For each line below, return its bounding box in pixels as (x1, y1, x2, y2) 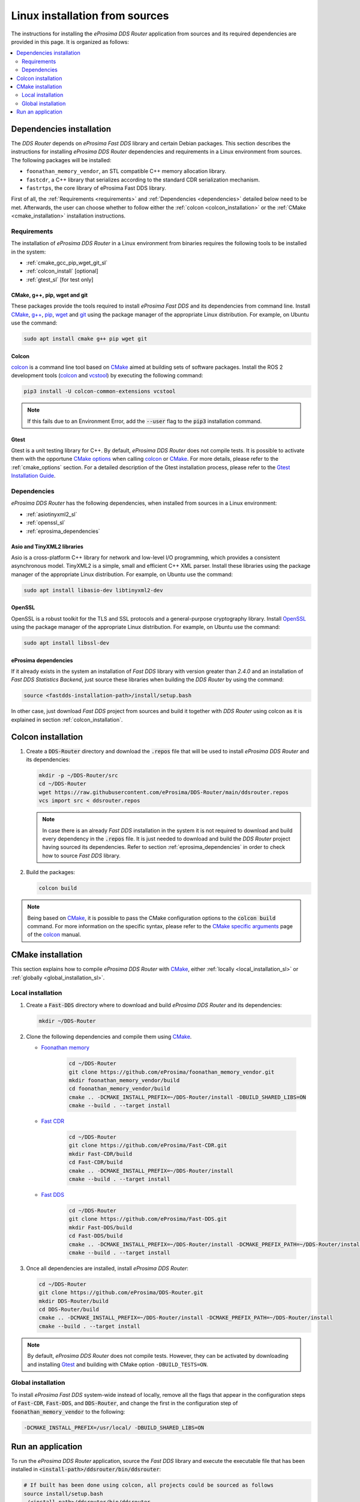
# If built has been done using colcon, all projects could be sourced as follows (23, 1482, 274, 1489)
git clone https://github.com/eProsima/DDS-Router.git (38, 1289, 203, 1296)
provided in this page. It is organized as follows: (11, 38, 129, 45)
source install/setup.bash (23, 1490, 103, 1497)
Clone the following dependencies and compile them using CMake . (26, 1033, 192, 1040)
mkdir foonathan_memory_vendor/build (68, 1077, 180, 1084)
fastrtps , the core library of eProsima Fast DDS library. (26, 184, 166, 192)
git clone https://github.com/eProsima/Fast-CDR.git (68, 1142, 227, 1149)
